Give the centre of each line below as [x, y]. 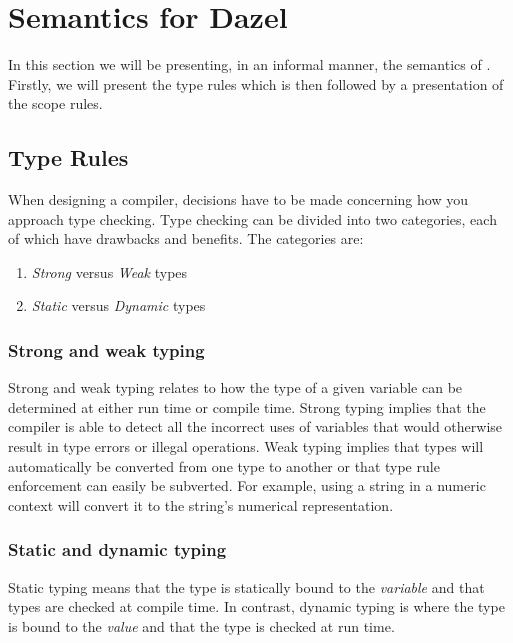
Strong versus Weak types [109, 271]
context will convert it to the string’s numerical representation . [201, 504]
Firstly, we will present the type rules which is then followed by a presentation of [256, 83]
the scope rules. [55, 103]
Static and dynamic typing [117, 549]
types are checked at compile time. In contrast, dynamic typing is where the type [256, 606]
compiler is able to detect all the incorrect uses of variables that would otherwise [255, 426]
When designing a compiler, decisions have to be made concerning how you [238, 199]
